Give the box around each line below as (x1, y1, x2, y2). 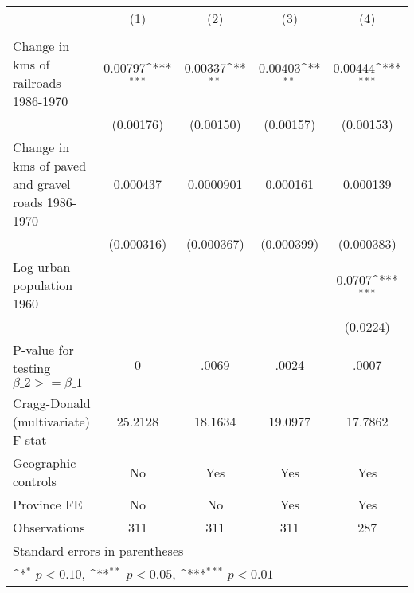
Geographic (13, 454, 76, 472)
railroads (13, 73, 61, 92)
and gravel (13, 175, 71, 193)
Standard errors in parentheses (13, 541, 184, 560)
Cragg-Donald (13, 394, 91, 412)
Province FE (13, 495, 83, 513)
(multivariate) (13, 412, 90, 430)
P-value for (13, 340, 74, 359)
